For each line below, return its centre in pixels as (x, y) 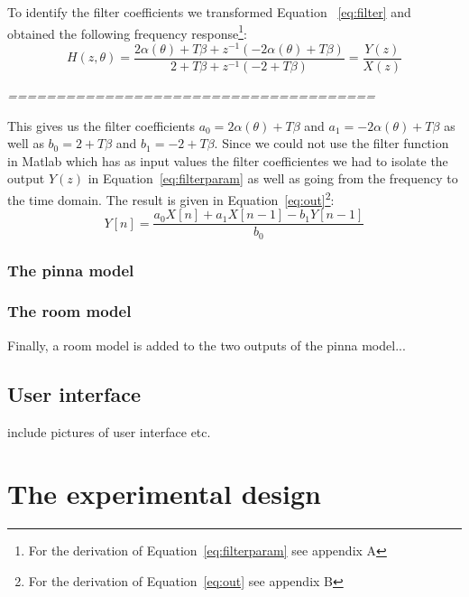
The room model (69, 311)
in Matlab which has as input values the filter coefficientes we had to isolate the (228, 160)
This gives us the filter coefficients (101, 125)
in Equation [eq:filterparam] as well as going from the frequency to (273, 178)
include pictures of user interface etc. (109, 431)
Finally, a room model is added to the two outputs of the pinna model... (207, 345)
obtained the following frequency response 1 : (127, 32)
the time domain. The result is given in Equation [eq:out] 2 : (171, 198)
